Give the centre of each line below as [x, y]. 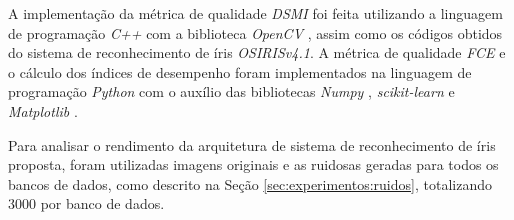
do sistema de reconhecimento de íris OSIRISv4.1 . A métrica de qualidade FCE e [257, 52]
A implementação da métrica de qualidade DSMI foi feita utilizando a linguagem [255, 13]
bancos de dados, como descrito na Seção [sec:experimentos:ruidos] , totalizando [250, 183]
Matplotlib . [43, 110]
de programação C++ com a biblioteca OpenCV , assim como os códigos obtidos [255, 32]
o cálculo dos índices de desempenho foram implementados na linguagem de [240, 71]
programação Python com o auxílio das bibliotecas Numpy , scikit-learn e [231, 91]
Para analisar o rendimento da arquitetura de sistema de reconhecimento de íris [252, 144]
